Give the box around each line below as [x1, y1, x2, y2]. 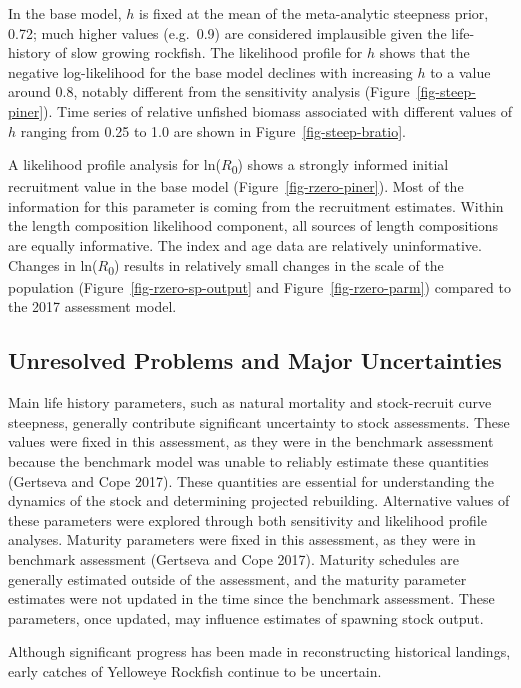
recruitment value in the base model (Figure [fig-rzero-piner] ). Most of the [8, 176, 464, 197]
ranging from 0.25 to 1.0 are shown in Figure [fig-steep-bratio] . [20, 120, 406, 141]
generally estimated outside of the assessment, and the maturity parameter [8, 568, 467, 589]
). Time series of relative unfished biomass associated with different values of [43, 100, 512, 121]
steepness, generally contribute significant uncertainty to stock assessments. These [8, 411, 510, 432]
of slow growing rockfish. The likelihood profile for [55, 42, 363, 63]
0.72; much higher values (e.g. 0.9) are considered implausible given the [8, 22, 447, 43]
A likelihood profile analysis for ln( [8, 154, 221, 175]
